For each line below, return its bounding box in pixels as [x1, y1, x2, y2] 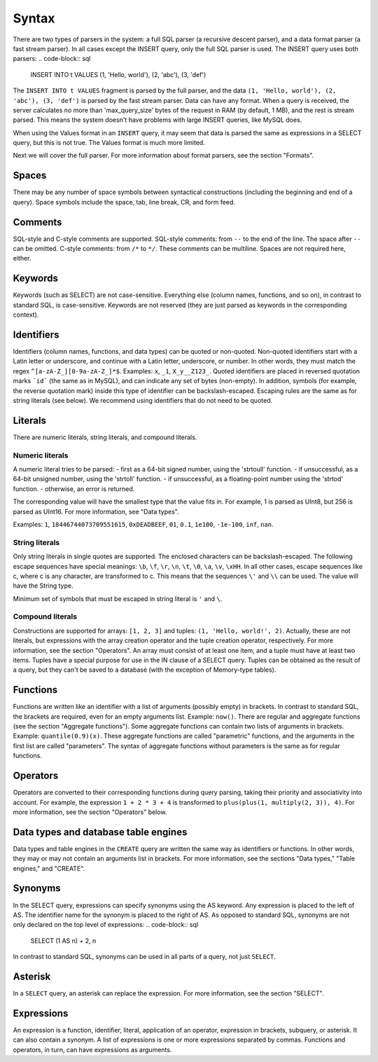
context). [13, 310, 39, 319]
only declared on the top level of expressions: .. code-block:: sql [13, 920, 199, 929]
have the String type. [13, 581, 73, 590]
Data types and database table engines [13, 826, 188, 838]
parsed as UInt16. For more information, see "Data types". [13, 507, 179, 516]
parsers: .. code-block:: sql [13, 55, 91, 63]
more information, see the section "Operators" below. [13, 808, 167, 816]
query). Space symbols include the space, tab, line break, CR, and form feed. [13, 198, 236, 206]
